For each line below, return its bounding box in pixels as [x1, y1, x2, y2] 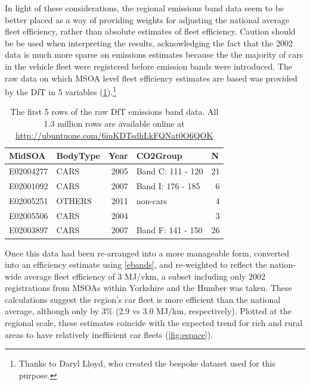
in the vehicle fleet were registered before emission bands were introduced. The [5, 60, 292, 72]
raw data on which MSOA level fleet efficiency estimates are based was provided [5, 71, 297, 84]
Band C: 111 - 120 [136, 165, 203, 177]
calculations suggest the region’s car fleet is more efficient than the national [5, 293, 281, 305]
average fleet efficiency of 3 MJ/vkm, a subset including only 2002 [24, 270, 266, 282]
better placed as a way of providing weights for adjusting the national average [5, 13, 290, 26]
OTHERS [56, 194, 92, 206]
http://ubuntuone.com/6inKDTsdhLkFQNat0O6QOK [15, 129, 213, 141]
